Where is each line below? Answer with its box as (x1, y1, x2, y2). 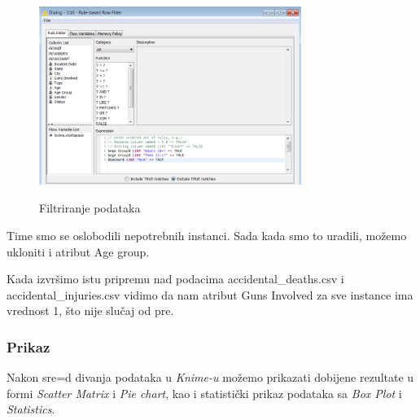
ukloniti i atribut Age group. (7, 243, 150, 260)
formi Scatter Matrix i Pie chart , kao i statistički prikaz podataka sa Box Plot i (7, 384, 402, 401)
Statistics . (7, 400, 55, 418)
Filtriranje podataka (39, 199, 141, 217)
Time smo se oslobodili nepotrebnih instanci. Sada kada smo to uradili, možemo (7, 227, 407, 244)
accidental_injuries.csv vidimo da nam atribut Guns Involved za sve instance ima (7, 286, 413, 303)
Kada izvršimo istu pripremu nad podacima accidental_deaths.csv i (7, 270, 344, 287)
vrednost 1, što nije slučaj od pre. (7, 302, 174, 319)
